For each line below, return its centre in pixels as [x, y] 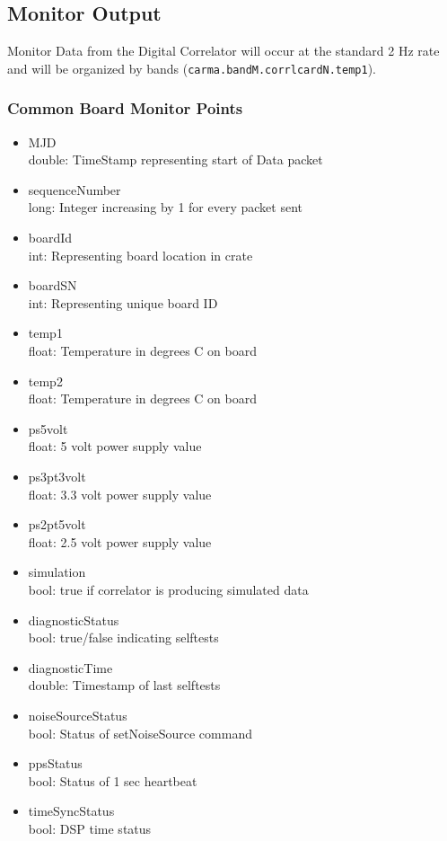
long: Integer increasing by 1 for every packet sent [165, 207]
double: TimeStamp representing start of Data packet [175, 159]
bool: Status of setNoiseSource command [140, 733]
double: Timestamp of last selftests [124, 685]
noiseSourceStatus [78, 715]
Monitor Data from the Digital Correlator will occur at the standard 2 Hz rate [223, 51]
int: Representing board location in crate [140, 255]
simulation [57, 572]
